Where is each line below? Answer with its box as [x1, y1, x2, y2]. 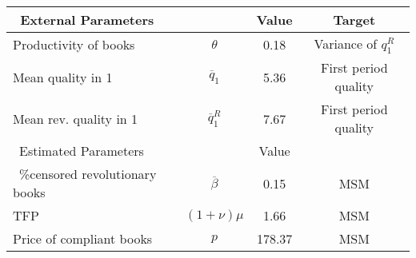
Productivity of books [13, 34, 135, 54]
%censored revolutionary [19, 165, 157, 184]
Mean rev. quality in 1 [13, 109, 138, 128]
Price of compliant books [13, 229, 153, 248]
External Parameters [20, 10, 154, 29]
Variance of [314, 34, 378, 53]
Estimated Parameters [19, 141, 144, 161]
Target [333, 10, 376, 29]
